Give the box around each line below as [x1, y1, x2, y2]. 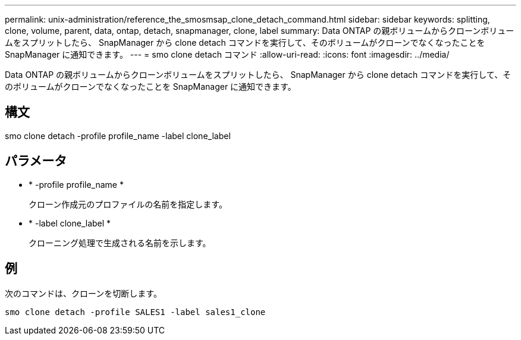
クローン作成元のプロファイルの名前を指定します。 [29, 199, 227, 209]
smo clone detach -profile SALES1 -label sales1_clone [5, 307, 266, 317]
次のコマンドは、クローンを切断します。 [5, 288, 162, 298]
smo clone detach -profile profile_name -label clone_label [5, 130, 231, 141]
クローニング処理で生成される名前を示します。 [29, 237, 211, 248]
